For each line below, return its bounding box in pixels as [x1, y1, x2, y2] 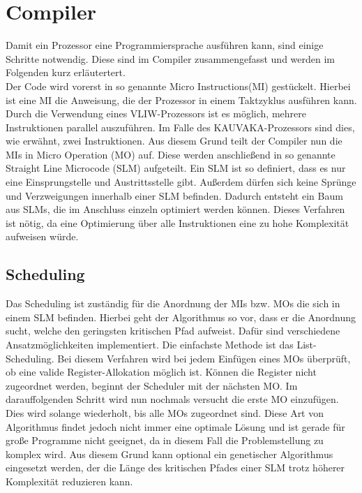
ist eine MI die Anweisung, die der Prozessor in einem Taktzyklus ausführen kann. [6, 92, 357, 107]
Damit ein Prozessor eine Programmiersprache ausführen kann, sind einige [6, 38, 324, 52]
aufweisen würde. [6, 229, 79, 244]
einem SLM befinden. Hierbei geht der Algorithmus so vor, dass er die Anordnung [6, 309, 356, 324]
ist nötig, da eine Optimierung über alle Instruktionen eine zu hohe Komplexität [6, 215, 349, 230]
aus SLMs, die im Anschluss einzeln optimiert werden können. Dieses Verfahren [6, 202, 345, 216]
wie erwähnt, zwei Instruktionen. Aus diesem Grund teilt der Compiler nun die [6, 133, 342, 148]
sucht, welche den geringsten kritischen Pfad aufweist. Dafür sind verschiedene [6, 323, 340, 338]
